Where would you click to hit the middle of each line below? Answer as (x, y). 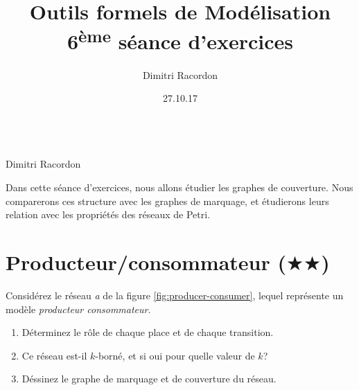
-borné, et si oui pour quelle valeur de (175, 355)
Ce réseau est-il (54, 355)
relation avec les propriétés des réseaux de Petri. (108, 214)
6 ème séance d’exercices (180, 40)
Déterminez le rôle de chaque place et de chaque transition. (148, 332)
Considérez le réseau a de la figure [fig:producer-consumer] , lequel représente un (175, 295)
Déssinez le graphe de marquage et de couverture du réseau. (149, 379)
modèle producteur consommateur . (78, 309)
